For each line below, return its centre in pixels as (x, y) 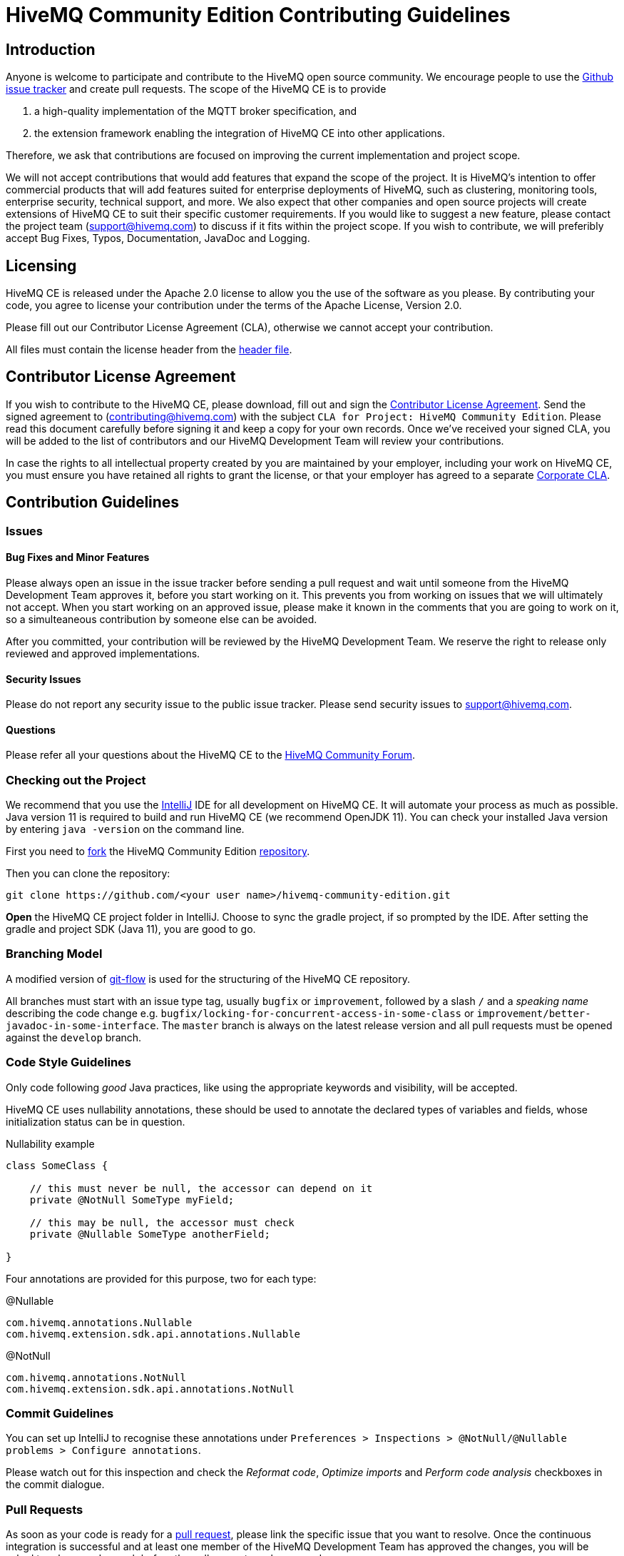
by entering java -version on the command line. (125, 829)
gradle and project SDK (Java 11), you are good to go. (131, 929)
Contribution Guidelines (93, 502)
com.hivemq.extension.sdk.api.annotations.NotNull (150, 1389)
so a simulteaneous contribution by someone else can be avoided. (162, 619)
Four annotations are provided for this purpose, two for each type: (161, 1278)
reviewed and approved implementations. (103, 653)
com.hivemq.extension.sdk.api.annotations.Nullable (153, 1334)
